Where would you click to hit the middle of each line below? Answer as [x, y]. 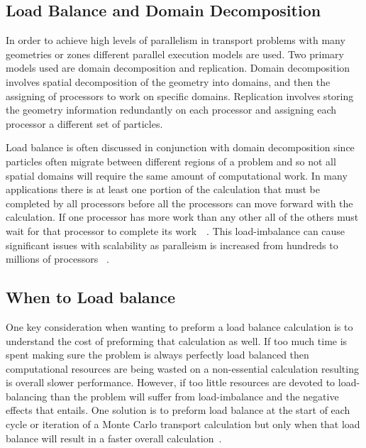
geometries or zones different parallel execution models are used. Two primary [175, 54]
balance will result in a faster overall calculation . [114, 438]
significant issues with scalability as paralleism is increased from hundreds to [172, 245]
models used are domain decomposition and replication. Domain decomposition [178, 68]
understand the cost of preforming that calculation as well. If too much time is [177, 340]
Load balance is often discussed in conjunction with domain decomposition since [180, 147]
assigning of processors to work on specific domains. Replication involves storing [180, 95]
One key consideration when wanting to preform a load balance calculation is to [179, 326]
